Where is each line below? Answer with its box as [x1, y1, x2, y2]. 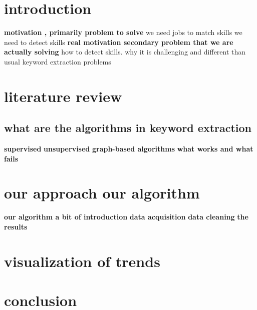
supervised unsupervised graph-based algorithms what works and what [4, 143, 253, 154]
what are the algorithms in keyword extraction [4, 120, 252, 135]
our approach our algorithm [4, 182, 200, 203]
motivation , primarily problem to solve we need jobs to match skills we [4, 27, 242, 37]
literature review [4, 85, 122, 106]
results [4, 221, 28, 231]
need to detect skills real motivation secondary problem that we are [4, 36, 233, 47]
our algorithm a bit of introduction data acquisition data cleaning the [4, 211, 248, 222]
